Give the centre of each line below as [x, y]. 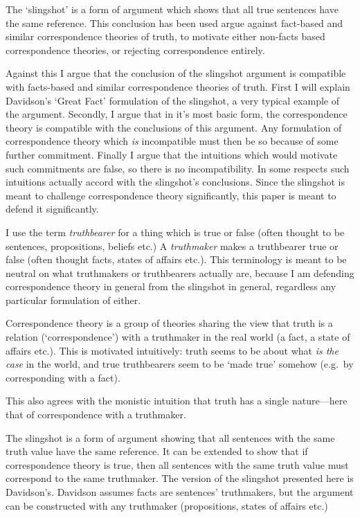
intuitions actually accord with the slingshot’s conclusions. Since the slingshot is [175, 182]
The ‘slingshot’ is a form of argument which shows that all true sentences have [172, 9]
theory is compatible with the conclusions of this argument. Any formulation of [174, 127]
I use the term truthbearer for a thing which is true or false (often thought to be [175, 232]
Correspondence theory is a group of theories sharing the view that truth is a [169, 323]
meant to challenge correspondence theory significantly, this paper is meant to [171, 195]
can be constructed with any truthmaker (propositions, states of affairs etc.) [167, 505]
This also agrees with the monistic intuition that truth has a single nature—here [177, 401]
